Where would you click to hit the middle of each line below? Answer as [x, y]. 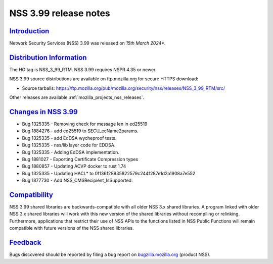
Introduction [29, 31]
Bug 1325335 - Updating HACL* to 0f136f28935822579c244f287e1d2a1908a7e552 [109, 173]
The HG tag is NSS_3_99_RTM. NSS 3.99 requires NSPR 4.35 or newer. [83, 69]
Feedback [25, 243]
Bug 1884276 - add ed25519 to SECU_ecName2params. [80, 131]
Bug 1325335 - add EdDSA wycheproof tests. [69, 138]
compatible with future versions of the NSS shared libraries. [72, 228]
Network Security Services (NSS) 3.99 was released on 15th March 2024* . [87, 43]
